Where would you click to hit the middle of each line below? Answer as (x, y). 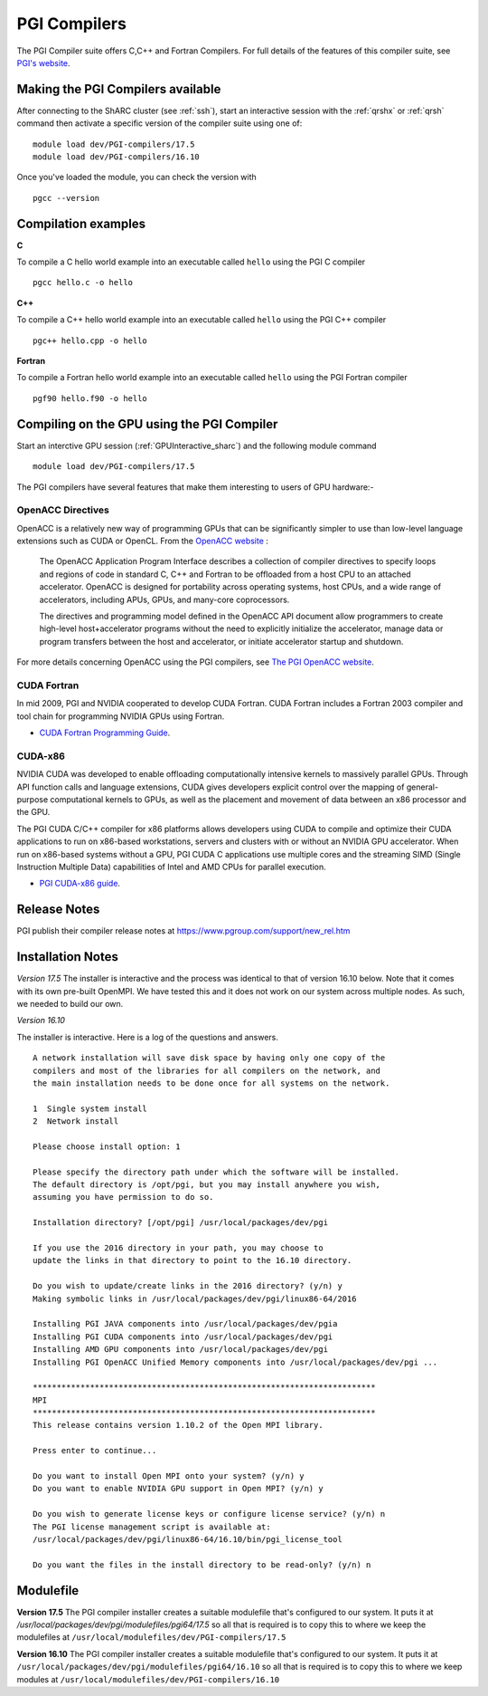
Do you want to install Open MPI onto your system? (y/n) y (169, 1476)
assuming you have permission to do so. (123, 1197)
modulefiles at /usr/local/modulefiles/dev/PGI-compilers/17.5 (151, 1637)
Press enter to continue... (95, 1451)
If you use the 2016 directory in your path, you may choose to (178, 1248)
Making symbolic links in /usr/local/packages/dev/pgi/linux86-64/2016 (195, 1298)
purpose (33, 800)
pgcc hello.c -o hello (83, 283)
